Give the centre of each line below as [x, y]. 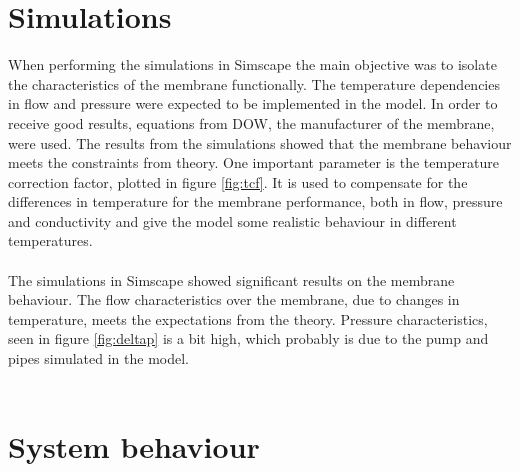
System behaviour [134, 446]
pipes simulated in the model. [98, 358]
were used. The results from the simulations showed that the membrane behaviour [260, 142]
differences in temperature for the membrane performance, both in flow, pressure [255, 201]
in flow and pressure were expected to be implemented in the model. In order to [253, 103]
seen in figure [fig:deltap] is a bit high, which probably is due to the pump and [248, 338]
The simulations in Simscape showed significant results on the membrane [231, 279]
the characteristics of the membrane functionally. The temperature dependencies [254, 83]
